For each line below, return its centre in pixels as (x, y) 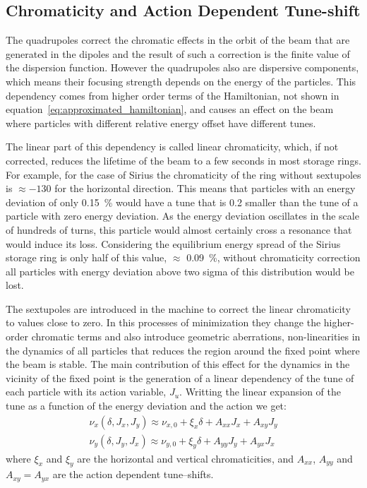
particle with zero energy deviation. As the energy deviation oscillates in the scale (182, 216)
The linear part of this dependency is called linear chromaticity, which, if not (172, 147)
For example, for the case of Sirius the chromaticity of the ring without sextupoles (183, 174)
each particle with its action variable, (86, 392)
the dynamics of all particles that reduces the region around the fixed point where (183, 350)
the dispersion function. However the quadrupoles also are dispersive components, (182, 67)
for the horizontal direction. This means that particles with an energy (205, 188)
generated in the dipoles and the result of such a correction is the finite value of (178, 53)
